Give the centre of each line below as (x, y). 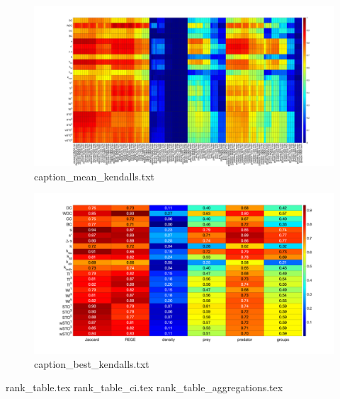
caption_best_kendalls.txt (92, 363)
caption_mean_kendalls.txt (95, 176)
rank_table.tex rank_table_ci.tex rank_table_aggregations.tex (144, 387)
